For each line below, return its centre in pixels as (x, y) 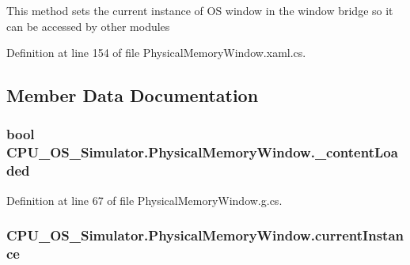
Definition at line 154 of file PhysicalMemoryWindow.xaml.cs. (156, 53)
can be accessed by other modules (88, 26)
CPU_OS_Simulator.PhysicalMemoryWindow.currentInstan (205, 235)
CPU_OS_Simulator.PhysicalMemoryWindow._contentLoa (202, 152)
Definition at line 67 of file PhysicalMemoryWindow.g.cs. (144, 200)
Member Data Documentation (133, 95)
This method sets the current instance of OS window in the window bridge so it (200, 10)
